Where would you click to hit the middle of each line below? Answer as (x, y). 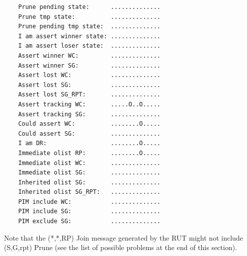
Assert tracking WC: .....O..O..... (89, 104)
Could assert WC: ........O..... (89, 124)
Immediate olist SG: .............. (89, 173)
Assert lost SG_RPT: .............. (89, 95)
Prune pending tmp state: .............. (89, 27)
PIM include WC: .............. (89, 202)
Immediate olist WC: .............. (89, 163)
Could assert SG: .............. (89, 133)
